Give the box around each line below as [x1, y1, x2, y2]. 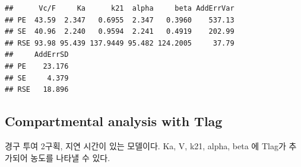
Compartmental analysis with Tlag [5, 112, 223, 130]
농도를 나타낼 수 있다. [30, 151, 110, 163]
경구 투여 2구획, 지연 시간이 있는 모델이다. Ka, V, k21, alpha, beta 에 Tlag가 [5, 139, 286, 152]
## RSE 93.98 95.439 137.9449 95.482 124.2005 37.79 [5, 38, 235, 47]
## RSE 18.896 [5, 85, 69, 94]
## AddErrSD [5, 50, 69, 59]
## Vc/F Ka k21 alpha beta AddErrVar [5, 4, 235, 12]
